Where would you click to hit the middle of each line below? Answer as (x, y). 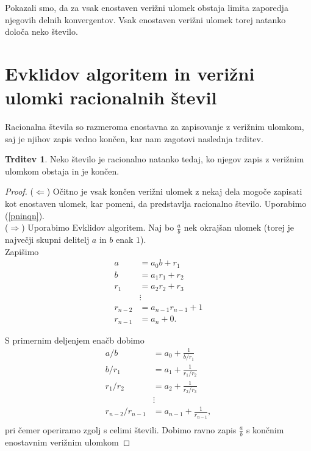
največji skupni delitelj (47, 240)
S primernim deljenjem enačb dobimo (75, 340)
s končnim (265, 429)
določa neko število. (41, 31)
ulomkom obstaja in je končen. (62, 171)
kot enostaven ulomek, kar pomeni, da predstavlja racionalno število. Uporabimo (156, 204)
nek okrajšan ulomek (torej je (239, 227)
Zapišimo (22, 251)
